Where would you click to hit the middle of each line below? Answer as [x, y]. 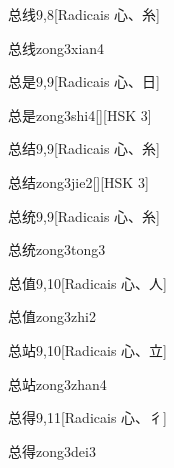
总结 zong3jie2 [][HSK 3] [78, 181]
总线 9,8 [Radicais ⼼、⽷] [84, 14]
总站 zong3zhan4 [57, 383]
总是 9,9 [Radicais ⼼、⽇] [84, 81]
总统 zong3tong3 [57, 249]
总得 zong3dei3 [52, 450]
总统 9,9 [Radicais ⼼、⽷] [84, 215]
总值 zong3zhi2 [52, 316]
